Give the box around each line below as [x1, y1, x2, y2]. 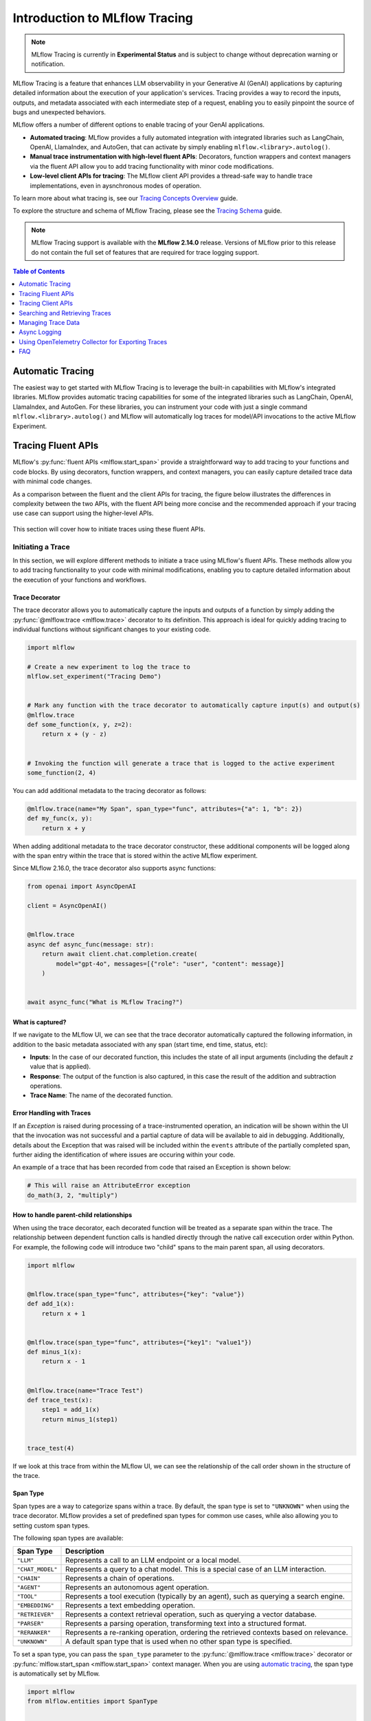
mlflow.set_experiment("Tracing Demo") [27, 673, 161, 681]
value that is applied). [30, 1062, 91, 1070]
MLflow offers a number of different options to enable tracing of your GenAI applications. [12, 120, 265, 129]
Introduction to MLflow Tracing [12, 10, 194, 25]
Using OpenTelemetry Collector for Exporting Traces [19, 337, 168, 346]
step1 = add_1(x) [41, 1406, 100, 1414]
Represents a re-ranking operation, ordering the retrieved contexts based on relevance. [65, 1628, 348, 1638]
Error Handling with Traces [12, 1109, 91, 1117]
